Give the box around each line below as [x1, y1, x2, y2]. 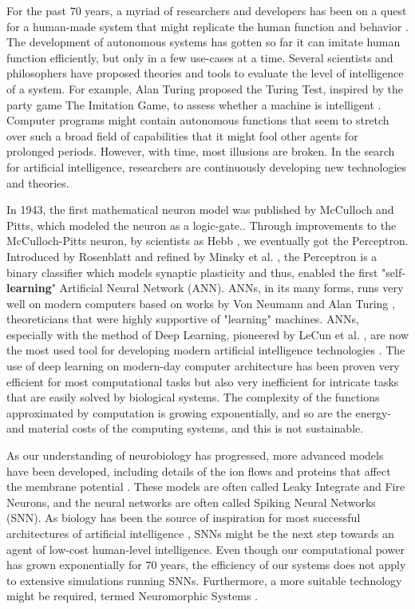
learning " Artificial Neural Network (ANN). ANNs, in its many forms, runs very [6, 279, 404, 296]
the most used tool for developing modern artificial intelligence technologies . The [6, 342, 405, 358]
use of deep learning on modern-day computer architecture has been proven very [6, 358, 400, 374]
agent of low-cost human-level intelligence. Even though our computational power [6, 540, 405, 557]
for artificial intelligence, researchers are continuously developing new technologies [6, 158, 407, 175]
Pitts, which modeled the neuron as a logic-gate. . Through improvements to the [6, 216, 397, 233]
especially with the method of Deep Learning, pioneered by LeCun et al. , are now [6, 326, 409, 342]
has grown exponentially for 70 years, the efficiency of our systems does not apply [6, 556, 406, 573]
